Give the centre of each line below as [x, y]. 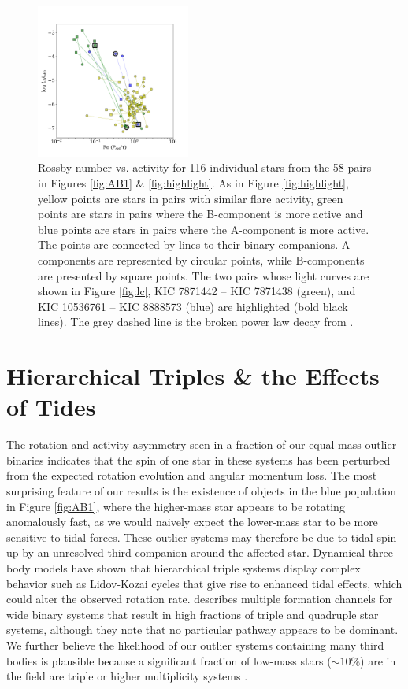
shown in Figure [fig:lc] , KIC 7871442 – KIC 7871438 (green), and [197, 291]
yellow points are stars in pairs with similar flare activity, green [191, 198]
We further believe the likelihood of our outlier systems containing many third [195, 645]
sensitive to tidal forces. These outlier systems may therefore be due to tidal [190, 537]
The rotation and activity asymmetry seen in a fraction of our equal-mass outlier [202, 445]
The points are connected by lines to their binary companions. [188, 244]
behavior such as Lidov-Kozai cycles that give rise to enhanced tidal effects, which [204, 583]
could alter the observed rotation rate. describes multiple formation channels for [200, 599]
